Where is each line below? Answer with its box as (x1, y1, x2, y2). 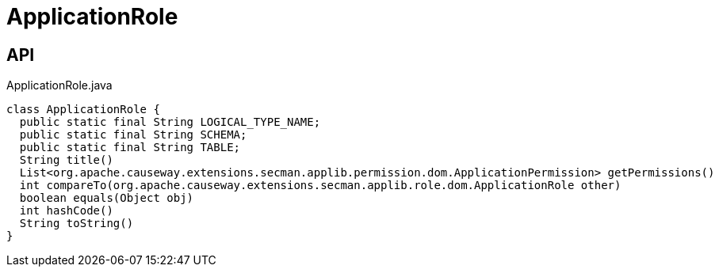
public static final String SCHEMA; (19, 128, 247, 142)
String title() (19, 154, 113, 167)
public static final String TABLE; (19, 141, 241, 154)
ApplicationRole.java (6, 78, 113, 93)
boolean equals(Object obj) (19, 191, 194, 205)
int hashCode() (19, 204, 113, 218)
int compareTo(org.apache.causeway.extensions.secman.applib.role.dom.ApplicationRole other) (19, 179, 621, 192)
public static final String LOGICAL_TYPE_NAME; (19, 116, 321, 129)
